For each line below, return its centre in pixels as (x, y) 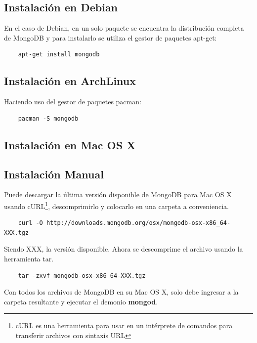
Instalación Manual (54, 174)
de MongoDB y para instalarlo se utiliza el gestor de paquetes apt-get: (110, 37)
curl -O (30, 223)
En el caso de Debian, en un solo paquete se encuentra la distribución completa (124, 28)
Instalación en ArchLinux (70, 81)
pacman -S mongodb (48, 118)
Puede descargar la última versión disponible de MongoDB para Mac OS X (118, 194)
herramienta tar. (29, 258)
